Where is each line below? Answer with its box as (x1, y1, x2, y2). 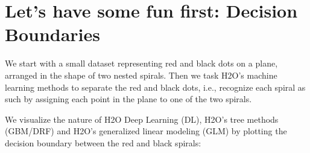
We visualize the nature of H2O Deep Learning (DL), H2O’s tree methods (5, 112, 279, 125)
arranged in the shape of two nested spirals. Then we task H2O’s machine (5, 68, 277, 81)
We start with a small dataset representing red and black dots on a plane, (5, 57, 278, 70)
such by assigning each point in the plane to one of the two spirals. (5, 93, 252, 105)
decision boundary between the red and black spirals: (5, 136, 201, 149)
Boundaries (5, 22, 101, 47)
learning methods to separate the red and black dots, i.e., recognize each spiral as (5, 80, 306, 93)
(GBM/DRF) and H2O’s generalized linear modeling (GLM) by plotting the (5, 125, 287, 137)
